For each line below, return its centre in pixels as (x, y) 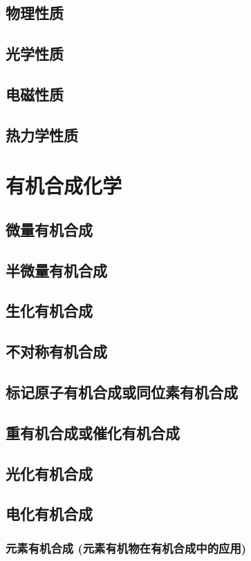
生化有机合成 (49, 311)
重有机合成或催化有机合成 (93, 432)
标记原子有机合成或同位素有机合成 (122, 392)
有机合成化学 (64, 186)
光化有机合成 (49, 473)
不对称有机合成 (56, 351)
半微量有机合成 (56, 270)
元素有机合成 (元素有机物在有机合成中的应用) (126, 548)
